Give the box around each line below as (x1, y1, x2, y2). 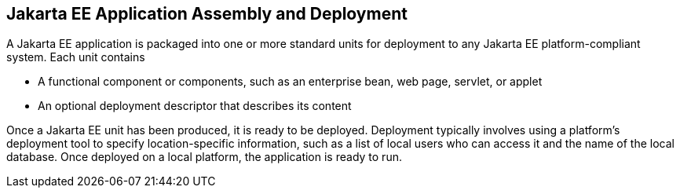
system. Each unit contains (6, 50, 145, 64)
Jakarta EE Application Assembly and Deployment (6, 4, 408, 24)
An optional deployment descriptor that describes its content (38, 99, 352, 113)
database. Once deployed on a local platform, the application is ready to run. (6, 150, 402, 164)
